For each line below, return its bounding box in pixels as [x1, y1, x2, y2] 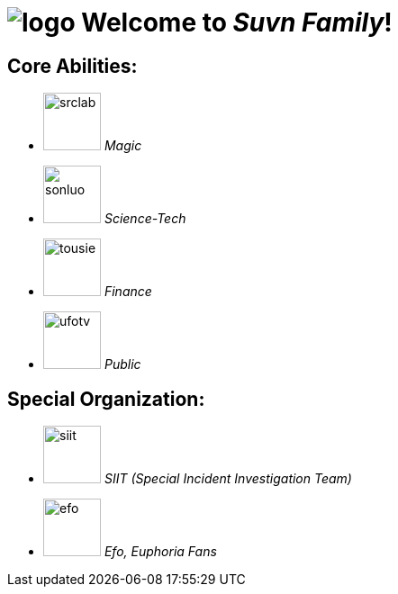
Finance [104, 283, 152, 300]
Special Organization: [7, 387, 205, 410]
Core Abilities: [7, 54, 138, 77]
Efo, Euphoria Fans [104, 544, 217, 560]
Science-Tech [104, 211, 186, 227]
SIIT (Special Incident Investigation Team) [104, 471, 352, 487]
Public [104, 356, 141, 373]
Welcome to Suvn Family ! [81, 7, 393, 38]
